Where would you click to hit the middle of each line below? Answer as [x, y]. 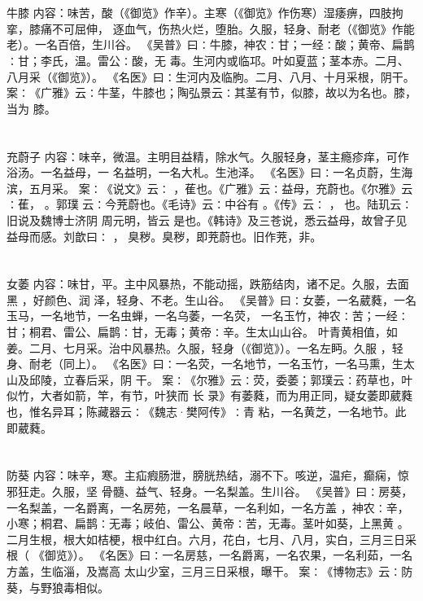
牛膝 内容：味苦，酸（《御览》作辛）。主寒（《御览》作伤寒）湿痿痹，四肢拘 [205, 13]
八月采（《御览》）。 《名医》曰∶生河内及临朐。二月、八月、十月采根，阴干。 [211, 76]
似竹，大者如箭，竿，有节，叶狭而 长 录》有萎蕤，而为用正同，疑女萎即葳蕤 [210, 395]
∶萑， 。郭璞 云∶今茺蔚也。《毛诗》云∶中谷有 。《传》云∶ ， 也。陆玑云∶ [210, 204]
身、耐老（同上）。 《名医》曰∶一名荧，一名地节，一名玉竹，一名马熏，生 [205, 364]
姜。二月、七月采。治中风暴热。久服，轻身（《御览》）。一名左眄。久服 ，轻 [205, 347]
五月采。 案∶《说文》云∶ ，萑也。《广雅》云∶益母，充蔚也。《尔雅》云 [221, 188]
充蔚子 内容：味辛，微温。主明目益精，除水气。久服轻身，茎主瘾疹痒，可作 [208, 156]
